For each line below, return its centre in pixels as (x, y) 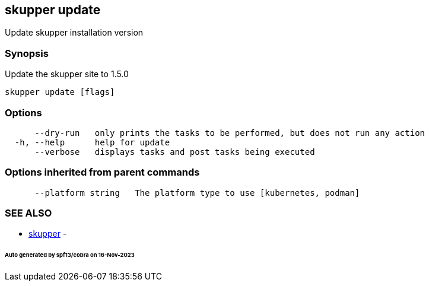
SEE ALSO (28, 213)
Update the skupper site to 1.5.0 (67, 74)
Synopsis (27, 53)
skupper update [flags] (60, 92)
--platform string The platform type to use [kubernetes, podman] (197, 193)
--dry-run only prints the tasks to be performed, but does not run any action (230, 133)
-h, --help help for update (92, 142)
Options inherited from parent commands (102, 172)
